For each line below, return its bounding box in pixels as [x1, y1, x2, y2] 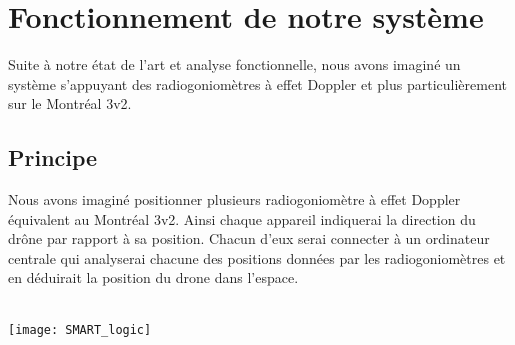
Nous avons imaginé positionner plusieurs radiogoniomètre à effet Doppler [8, 189, 461, 210]
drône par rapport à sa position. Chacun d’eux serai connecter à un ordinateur [8, 228, 490, 249]
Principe [8, 142, 98, 173]
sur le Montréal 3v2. [8, 93, 132, 114]
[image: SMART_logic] [8, 322, 152, 337]
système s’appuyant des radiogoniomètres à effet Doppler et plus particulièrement [8, 73, 507, 94]
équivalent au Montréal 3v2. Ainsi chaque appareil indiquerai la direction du [8, 208, 476, 229]
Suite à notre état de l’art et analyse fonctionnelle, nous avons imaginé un [8, 54, 461, 75]
